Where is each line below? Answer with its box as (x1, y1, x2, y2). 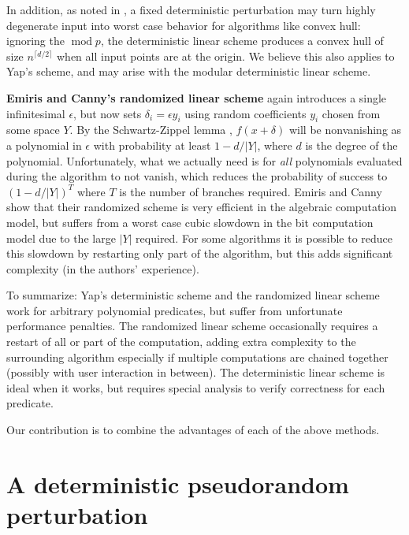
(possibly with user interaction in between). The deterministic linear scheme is (6, 364, 385, 381)
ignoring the (6, 32, 65, 49)
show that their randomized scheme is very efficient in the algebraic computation (6, 199, 397, 215)
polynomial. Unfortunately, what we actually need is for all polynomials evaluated (6, 152, 403, 169)
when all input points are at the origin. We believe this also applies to (57, 47, 395, 64)
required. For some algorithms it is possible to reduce (136, 229, 392, 246)
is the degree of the (305, 136, 398, 153)
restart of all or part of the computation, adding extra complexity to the (6, 333, 356, 350)
